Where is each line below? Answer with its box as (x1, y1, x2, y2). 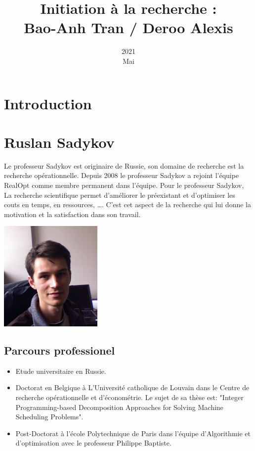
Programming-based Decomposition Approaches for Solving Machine (15, 402, 223, 412)
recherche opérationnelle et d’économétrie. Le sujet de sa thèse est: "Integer (15, 392, 244, 403)
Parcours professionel (4, 343, 115, 358)
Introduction (4, 93, 92, 113)
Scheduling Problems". (15, 411, 84, 422)
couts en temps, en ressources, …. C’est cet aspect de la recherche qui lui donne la (4, 199, 251, 210)
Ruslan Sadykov (4, 132, 115, 152)
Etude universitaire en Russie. (15, 365, 106, 376)
